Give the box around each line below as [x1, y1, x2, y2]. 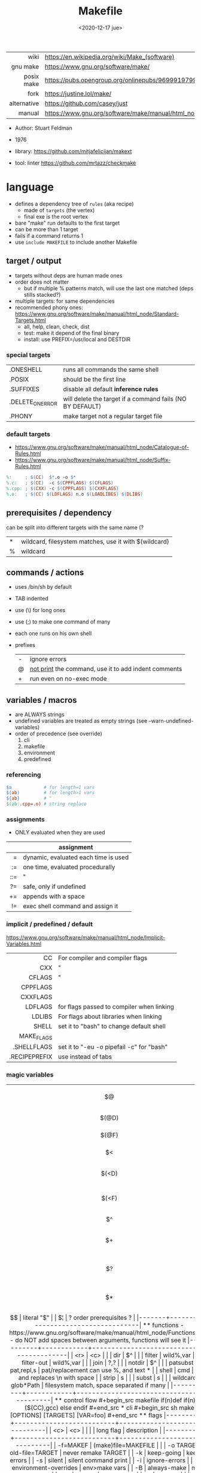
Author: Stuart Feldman [14, 124, 73, 132]
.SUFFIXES [9, 384, 40, 393]
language [6, 180, 54, 194]
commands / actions [6, 567, 84, 577]
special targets [6, 350, 51, 359]
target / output [6, 256, 62, 266]
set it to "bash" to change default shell [57, 1022, 166, 1030]
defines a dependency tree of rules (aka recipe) [14, 200, 134, 207]
